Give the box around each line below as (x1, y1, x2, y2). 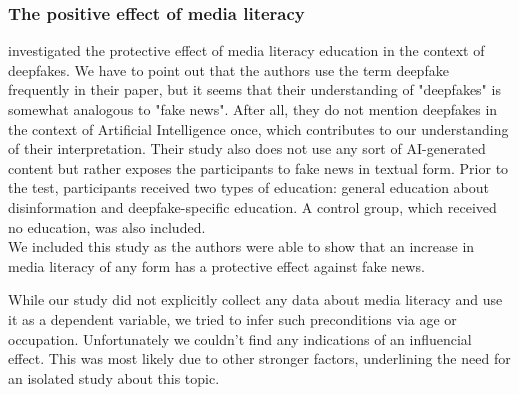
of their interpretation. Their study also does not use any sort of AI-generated (8, 138, 486, 159)
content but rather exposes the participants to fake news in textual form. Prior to (8, 157, 509, 178)
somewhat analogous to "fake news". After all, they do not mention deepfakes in (8, 99, 498, 119)
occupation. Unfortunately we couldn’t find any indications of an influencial (8, 328, 472, 349)
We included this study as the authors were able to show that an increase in (8, 236, 475, 257)
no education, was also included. (8, 216, 206, 237)
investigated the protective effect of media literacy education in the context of (8, 40, 485, 61)
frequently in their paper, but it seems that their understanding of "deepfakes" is (8, 79, 501, 100)
